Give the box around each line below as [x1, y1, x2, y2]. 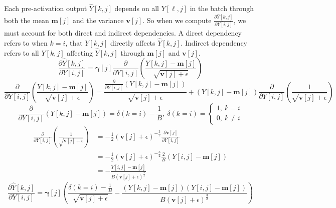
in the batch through [190, 3, 254, 14]
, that [65, 37, 83, 48]
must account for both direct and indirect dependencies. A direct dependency [4, 28, 242, 38]
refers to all [4, 47, 39, 58]
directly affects [110, 37, 155, 48]
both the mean [4, 15, 49, 25]
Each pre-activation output [4, 3, 87, 14]
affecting [67, 47, 93, 58]
